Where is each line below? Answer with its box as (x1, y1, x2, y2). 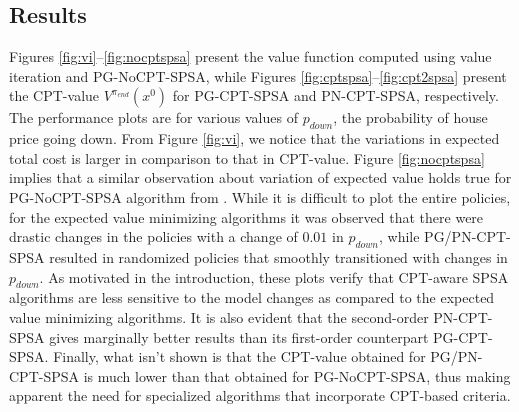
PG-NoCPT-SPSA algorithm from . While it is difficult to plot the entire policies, (9, 186, 511, 207)
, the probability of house (333, 107, 488, 128)
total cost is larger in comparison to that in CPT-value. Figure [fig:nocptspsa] (9, 147, 485, 168)
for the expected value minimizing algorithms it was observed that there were (9, 206, 484, 227)
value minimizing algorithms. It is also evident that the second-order (9, 306, 429, 327)
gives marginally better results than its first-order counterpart (49, 326, 429, 347)
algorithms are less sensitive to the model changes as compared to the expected (9, 287, 495, 308)
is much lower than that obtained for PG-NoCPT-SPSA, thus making (83, 365, 511, 386)
